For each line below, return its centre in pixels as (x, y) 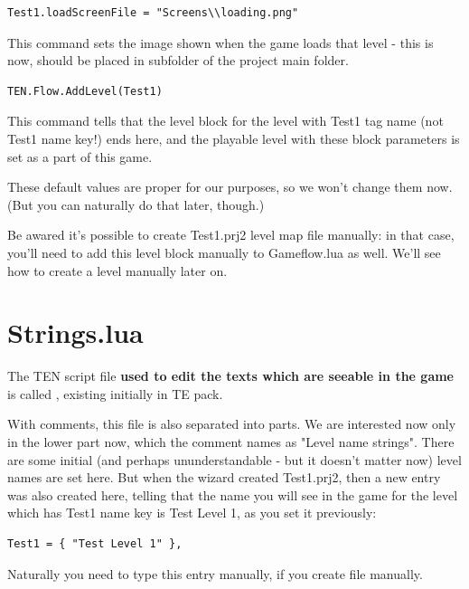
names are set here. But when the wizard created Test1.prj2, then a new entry (224, 477)
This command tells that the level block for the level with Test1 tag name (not (225, 121)
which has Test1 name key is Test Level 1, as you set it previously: (192, 513)
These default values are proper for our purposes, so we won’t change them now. (230, 187)
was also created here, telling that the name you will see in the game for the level (233, 494)
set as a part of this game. (80, 156)
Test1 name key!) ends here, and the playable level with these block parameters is (234, 138)
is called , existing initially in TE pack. (115, 393)
